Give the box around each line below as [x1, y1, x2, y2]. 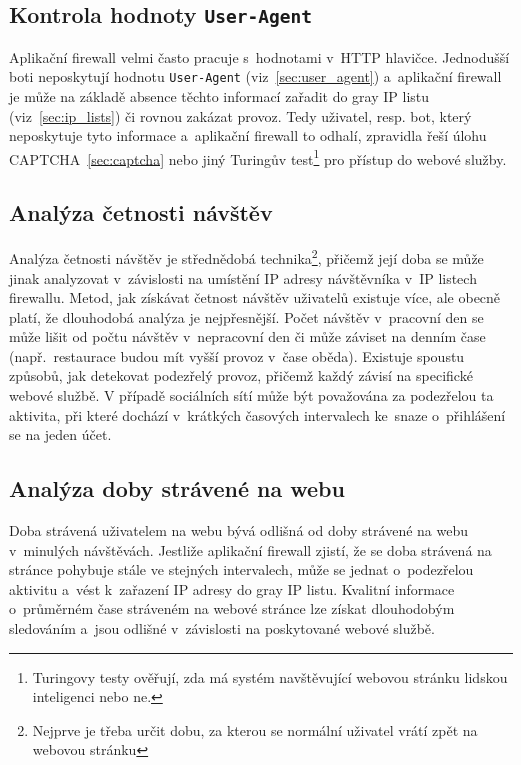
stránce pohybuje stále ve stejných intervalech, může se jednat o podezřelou [9, 559, 474, 580]
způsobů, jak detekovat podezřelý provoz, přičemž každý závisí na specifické [9, 365, 473, 386]
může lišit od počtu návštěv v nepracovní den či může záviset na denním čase [9, 326, 486, 347]
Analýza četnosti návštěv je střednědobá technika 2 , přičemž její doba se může [9, 245, 484, 268]
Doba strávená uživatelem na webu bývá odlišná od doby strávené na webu [9, 520, 468, 541]
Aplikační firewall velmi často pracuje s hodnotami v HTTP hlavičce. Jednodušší [9, 46, 510, 67]
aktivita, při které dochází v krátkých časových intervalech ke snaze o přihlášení [9, 404, 506, 425]
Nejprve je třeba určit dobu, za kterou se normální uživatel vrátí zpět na [32, 719, 478, 740]
